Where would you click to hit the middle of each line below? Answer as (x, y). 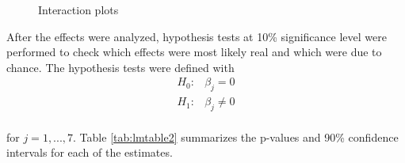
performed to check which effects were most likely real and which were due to (194, 52)
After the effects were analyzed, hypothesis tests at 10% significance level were (197, 36)
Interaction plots (78, 9)
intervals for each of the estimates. (90, 152)
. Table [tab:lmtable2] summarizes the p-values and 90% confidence (236, 136)
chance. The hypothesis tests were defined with (120, 67)
